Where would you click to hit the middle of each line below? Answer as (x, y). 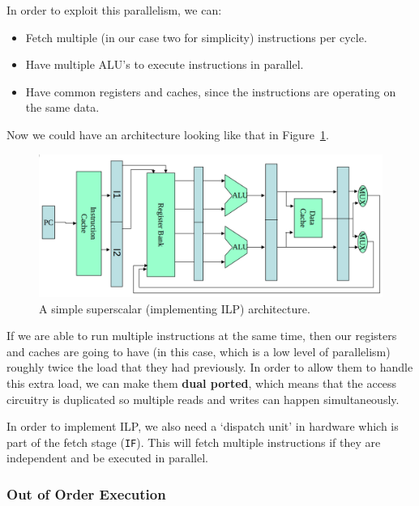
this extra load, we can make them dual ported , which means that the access (202, 383)
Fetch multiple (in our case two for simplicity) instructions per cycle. (196, 37)
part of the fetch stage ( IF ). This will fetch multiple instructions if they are (194, 442)
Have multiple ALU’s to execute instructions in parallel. (165, 64)
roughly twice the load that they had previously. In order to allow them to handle (210, 367)
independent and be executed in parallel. (107, 458)
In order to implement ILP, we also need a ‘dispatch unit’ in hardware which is (203, 426)
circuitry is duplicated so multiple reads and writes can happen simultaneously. (203, 399)
